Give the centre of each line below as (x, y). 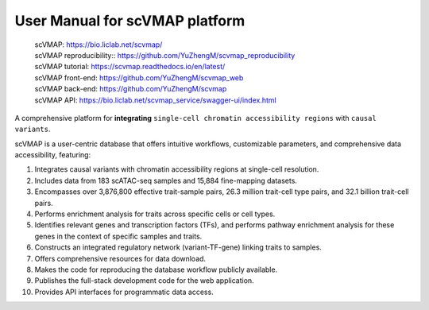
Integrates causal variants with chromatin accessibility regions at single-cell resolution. (177, 169)
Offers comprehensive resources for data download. (120, 258)
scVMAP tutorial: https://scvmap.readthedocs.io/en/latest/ (130, 67)
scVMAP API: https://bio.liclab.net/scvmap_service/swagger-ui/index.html (156, 100)
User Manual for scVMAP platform (130, 21)
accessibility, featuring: (53, 155)
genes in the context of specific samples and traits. (118, 236)
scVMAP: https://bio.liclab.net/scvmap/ (99, 45)
